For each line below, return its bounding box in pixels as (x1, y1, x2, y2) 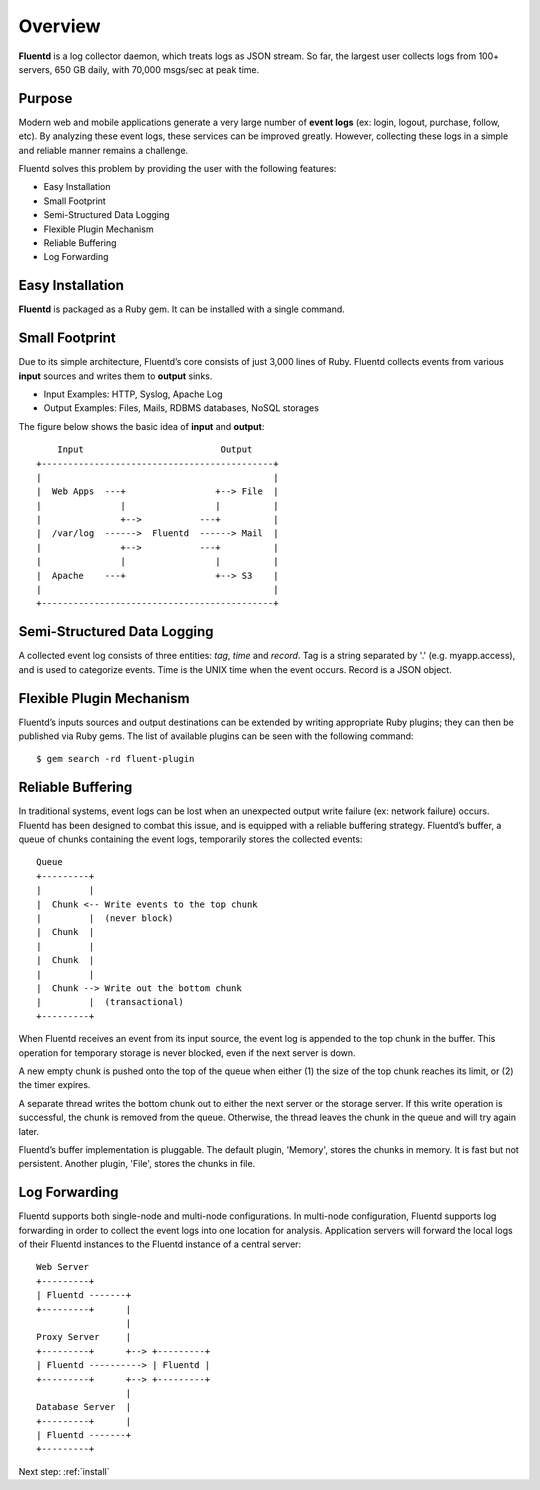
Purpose (18, 90, 73, 107)
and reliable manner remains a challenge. (18, 144, 189, 156)
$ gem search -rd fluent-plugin (36, 753, 195, 765)
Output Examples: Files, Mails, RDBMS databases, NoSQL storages (43, 402, 320, 414)
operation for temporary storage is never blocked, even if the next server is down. (18, 1046, 356, 1059)
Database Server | (36, 1401, 132, 1413)
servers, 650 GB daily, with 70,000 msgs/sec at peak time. (18, 63, 260, 75)
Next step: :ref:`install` (18, 1465, 110, 1477)
